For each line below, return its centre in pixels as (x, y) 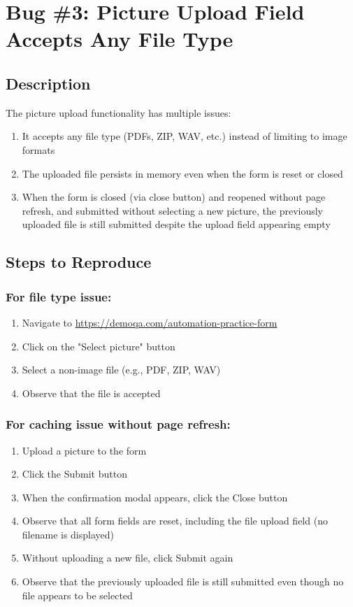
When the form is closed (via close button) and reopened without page (174, 197)
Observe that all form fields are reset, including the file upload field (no (175, 521)
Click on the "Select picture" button (99, 346)
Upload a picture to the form (84, 450)
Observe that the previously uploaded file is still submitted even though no (183, 581)
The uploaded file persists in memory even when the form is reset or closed (182, 173)
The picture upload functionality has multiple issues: (118, 112)
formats (38, 149)
